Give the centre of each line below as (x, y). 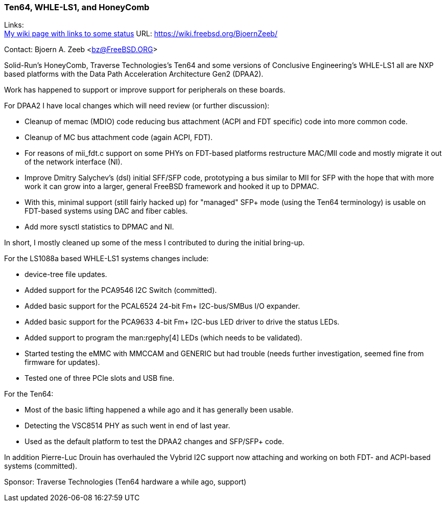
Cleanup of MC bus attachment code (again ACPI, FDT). (119, 137)
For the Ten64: (29, 394)
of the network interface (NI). (74, 162)
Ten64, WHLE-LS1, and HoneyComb (77, 7)
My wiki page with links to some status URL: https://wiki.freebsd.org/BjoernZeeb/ (141, 34)
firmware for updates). (62, 362)
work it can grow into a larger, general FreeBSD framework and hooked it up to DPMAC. (172, 187)
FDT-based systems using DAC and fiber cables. (106, 211)
